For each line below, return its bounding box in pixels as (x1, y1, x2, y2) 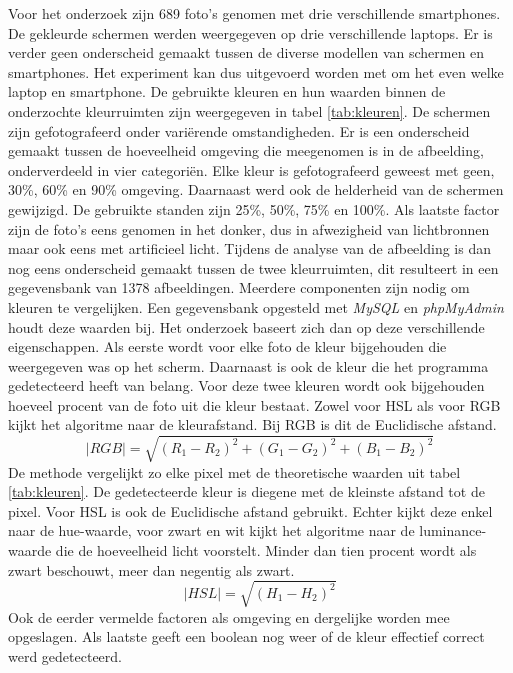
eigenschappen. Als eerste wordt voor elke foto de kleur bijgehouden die (8, 336, 447, 357)
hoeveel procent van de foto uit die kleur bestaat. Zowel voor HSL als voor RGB (8, 394, 501, 415)
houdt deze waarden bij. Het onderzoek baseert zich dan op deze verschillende (8, 316, 485, 337)
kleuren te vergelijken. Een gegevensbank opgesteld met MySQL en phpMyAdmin (8, 296, 504, 317)
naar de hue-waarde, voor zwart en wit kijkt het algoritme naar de (8, 520, 415, 541)
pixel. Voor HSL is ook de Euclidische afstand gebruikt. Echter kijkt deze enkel (8, 500, 493, 521)
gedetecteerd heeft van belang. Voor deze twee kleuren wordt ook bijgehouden (8, 375, 485, 396)
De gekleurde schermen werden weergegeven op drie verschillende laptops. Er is (8, 22, 493, 43)
